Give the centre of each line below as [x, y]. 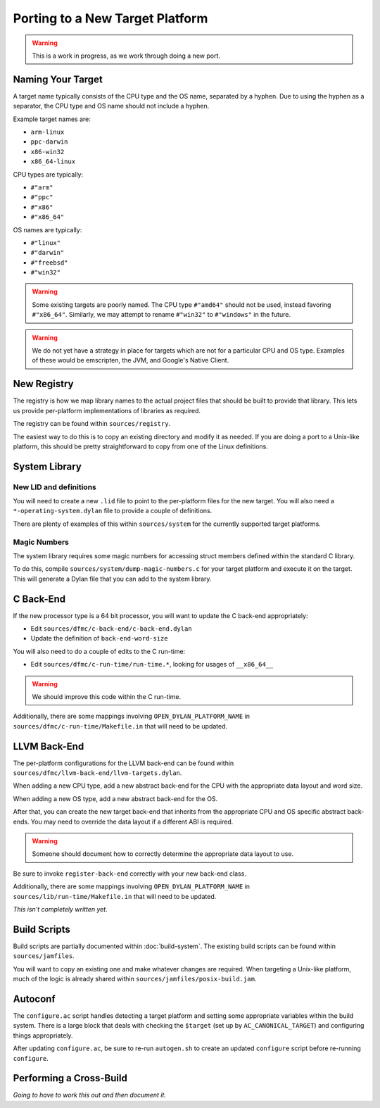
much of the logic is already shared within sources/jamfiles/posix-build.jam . [135, 979]
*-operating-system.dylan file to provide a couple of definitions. [113, 511]
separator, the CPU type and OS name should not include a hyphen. [111, 106]
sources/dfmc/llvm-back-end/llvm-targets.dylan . [97, 773]
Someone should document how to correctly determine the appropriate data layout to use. [163, 854]
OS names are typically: [47, 229]
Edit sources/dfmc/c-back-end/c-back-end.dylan [112, 629]
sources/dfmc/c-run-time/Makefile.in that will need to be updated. [120, 726]
